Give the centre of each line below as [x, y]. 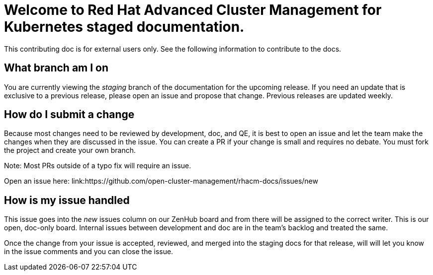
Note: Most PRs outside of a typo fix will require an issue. [98, 166]
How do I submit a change [69, 115]
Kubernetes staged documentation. [124, 27]
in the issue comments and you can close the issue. [89, 252]
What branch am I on [56, 68]
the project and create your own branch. [70, 150]
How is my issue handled [67, 200]
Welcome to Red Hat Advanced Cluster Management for [193, 10]
